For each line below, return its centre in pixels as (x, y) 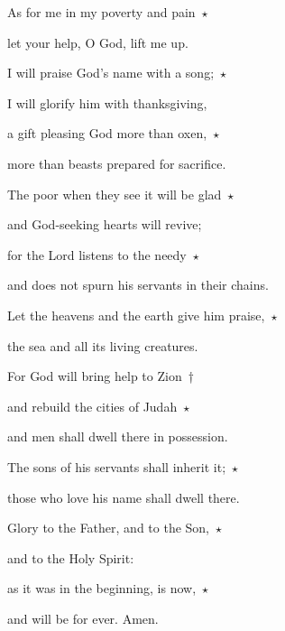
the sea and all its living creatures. (103, 345)
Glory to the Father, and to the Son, (109, 528)
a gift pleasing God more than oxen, (107, 133)
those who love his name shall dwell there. (124, 497)
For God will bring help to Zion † (101, 376)
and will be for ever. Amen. (83, 618)
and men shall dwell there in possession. (118, 436)
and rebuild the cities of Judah (92, 406)
